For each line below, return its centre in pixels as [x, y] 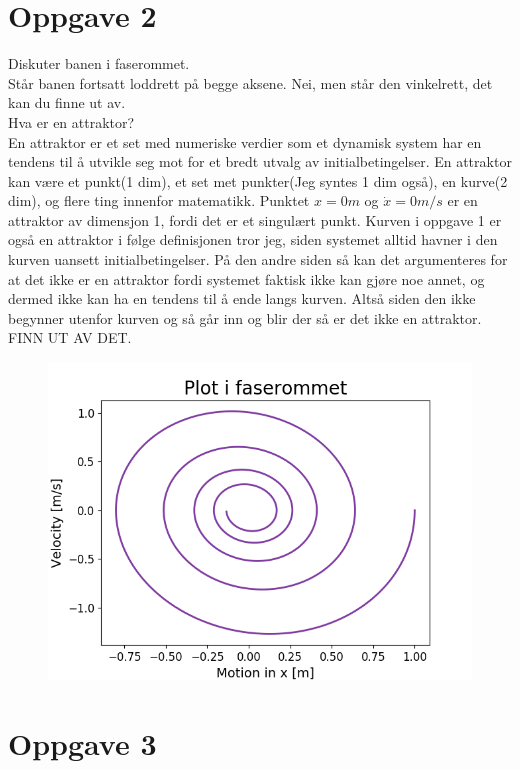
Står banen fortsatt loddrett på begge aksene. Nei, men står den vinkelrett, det [250, 82]
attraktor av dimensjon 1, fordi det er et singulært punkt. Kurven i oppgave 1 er [255, 219]
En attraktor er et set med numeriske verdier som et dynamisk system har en [245, 141]
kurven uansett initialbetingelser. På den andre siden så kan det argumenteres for [258, 259]
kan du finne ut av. [67, 102]
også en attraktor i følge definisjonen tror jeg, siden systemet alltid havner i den [253, 239]
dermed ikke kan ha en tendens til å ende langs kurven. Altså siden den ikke [242, 298]
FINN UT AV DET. [70, 337]
